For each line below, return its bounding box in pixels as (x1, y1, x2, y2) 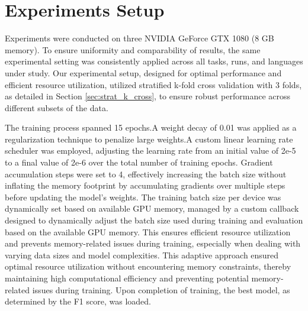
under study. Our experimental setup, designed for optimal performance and (5, 66, 282, 79)
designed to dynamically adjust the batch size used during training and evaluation (5, 214, 303, 226)
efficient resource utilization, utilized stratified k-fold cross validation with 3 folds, (5, 78, 302, 90)
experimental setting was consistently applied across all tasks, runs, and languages (5, 55, 303, 67)
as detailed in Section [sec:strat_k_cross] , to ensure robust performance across (5, 90, 291, 102)
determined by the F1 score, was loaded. (5, 295, 151, 307)
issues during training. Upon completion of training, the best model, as (32, 283, 290, 296)
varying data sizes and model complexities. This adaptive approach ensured (5, 248, 279, 261)
